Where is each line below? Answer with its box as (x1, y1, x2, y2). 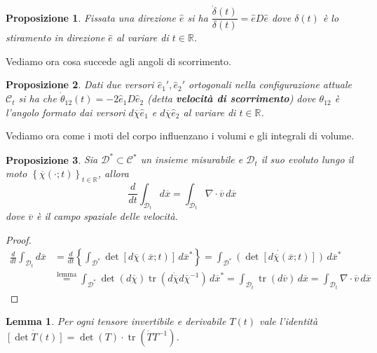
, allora (97, 165, 129, 180)
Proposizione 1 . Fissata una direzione (6, 10, 176, 25)
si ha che (18, 91, 57, 106)
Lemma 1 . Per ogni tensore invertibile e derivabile (6, 314, 226, 328)
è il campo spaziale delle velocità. (36, 209, 178, 223)
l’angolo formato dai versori (6, 104, 125, 119)
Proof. (6, 232, 32, 247)
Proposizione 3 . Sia (6, 152, 98, 167)
